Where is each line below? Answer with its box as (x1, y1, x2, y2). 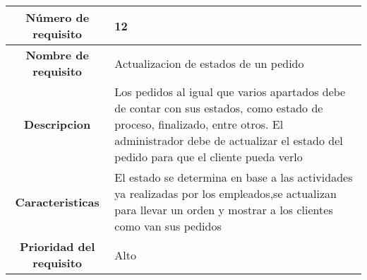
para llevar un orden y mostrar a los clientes (114, 202, 333, 218)
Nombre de (25, 47, 89, 63)
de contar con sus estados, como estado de (114, 100, 323, 116)
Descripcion (24, 116, 91, 132)
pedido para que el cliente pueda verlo (114, 148, 303, 165)
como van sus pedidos (114, 218, 222, 234)
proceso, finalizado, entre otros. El (114, 116, 284, 132)
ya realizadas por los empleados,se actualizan (114, 185, 337, 202)
